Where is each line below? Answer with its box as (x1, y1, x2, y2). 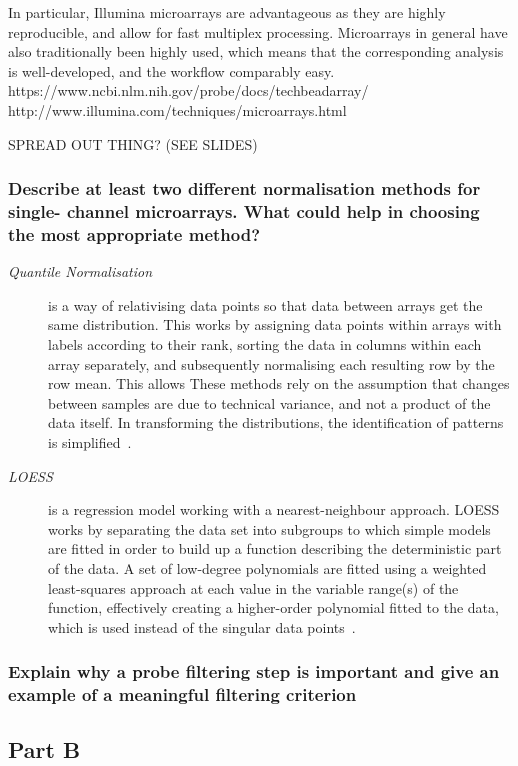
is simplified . (48, 431, 132, 452)
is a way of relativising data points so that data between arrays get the (48, 294, 483, 315)
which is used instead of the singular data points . (48, 616, 356, 637)
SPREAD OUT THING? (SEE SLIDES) (8, 133, 258, 154)
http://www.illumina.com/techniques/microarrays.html (8, 99, 347, 120)
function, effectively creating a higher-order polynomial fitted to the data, (48, 597, 499, 618)
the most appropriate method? (8, 221, 261, 246)
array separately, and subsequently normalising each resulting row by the (48, 353, 495, 374)
